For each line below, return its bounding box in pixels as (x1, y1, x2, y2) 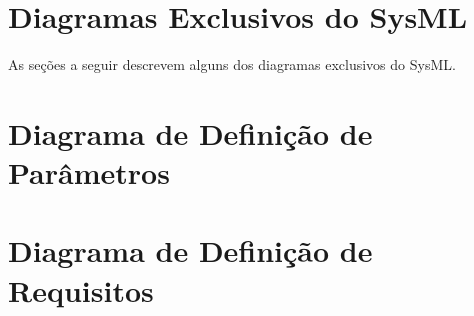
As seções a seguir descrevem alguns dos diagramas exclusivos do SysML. (8, 54, 456, 75)
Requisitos (8, 269, 154, 310)
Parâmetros (8, 152, 170, 193)
